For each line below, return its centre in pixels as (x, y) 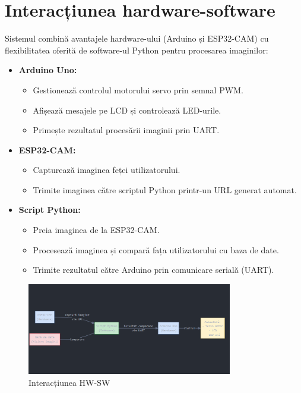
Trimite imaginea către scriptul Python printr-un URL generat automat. (165, 189)
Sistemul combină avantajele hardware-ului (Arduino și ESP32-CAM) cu (137, 38)
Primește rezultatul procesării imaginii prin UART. (126, 130)
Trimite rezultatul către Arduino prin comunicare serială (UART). (153, 270)
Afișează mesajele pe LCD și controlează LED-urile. (127, 110)
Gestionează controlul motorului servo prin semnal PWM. (138, 89)
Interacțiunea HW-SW (69, 382)
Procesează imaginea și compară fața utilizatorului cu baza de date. (156, 249)
